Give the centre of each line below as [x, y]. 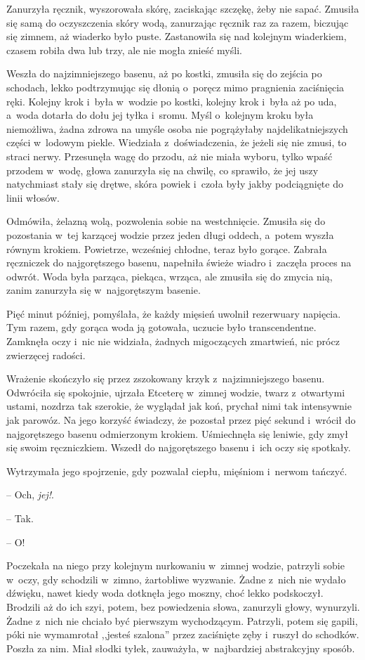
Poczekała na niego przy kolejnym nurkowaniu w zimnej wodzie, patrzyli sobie [175, 565]
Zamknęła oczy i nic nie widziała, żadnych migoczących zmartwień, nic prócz [173, 341]
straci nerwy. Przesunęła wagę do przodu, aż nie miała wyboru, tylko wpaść [170, 156]
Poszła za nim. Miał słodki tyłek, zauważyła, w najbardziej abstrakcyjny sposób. [181, 648]
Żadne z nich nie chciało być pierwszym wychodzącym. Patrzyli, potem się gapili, [182, 620]
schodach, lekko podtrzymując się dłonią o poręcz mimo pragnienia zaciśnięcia [175, 87]
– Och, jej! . [30, 494]
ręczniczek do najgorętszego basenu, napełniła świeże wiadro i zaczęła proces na [179, 263]
